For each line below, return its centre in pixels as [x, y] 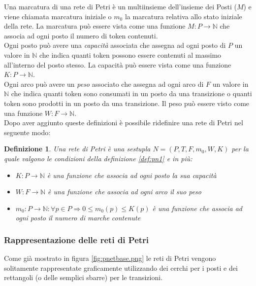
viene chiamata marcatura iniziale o [58, 16]
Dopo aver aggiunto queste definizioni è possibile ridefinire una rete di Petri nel [124, 123]
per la [240, 149]
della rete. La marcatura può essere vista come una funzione [95, 26]
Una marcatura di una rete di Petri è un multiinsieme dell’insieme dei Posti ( [120, 6]
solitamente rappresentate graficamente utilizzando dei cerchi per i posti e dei [121, 268]
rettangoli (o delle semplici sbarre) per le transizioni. [83, 277]
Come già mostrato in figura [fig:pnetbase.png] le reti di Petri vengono [110, 258]
